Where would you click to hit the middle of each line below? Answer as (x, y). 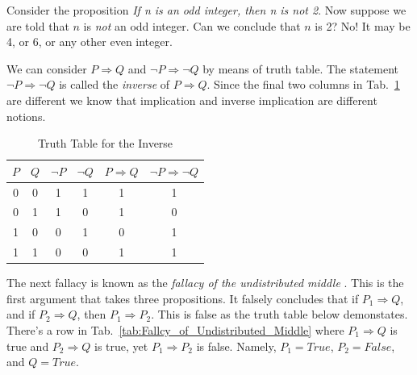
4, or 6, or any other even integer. (90, 42)
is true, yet (121, 346)
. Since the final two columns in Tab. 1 (303, 84)
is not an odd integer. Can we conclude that (192, 25)
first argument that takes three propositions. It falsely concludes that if (183, 298)
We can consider (47, 68)
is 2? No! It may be (363, 25)
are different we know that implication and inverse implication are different (192, 100)
